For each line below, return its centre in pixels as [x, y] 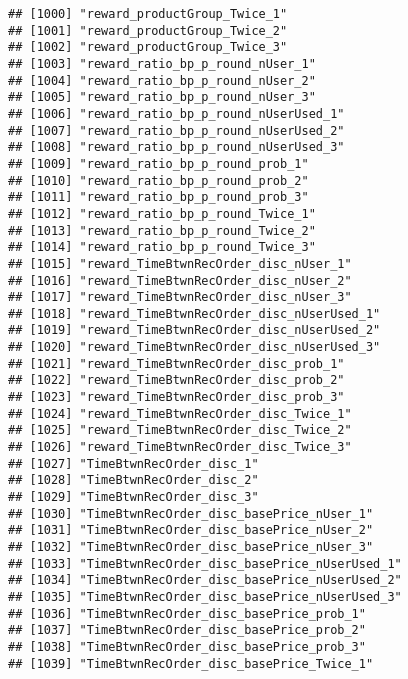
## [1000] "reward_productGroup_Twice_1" [148, 14]
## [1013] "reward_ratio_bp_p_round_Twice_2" [162, 230]
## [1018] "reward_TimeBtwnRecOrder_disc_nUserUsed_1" [194, 313]
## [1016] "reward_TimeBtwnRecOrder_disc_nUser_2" [180, 280]
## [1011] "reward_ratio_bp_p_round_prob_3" [158, 197]
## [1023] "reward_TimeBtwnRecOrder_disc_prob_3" [176, 397]
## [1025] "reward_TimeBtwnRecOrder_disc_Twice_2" [180, 430]
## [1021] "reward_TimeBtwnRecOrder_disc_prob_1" [176, 363]
